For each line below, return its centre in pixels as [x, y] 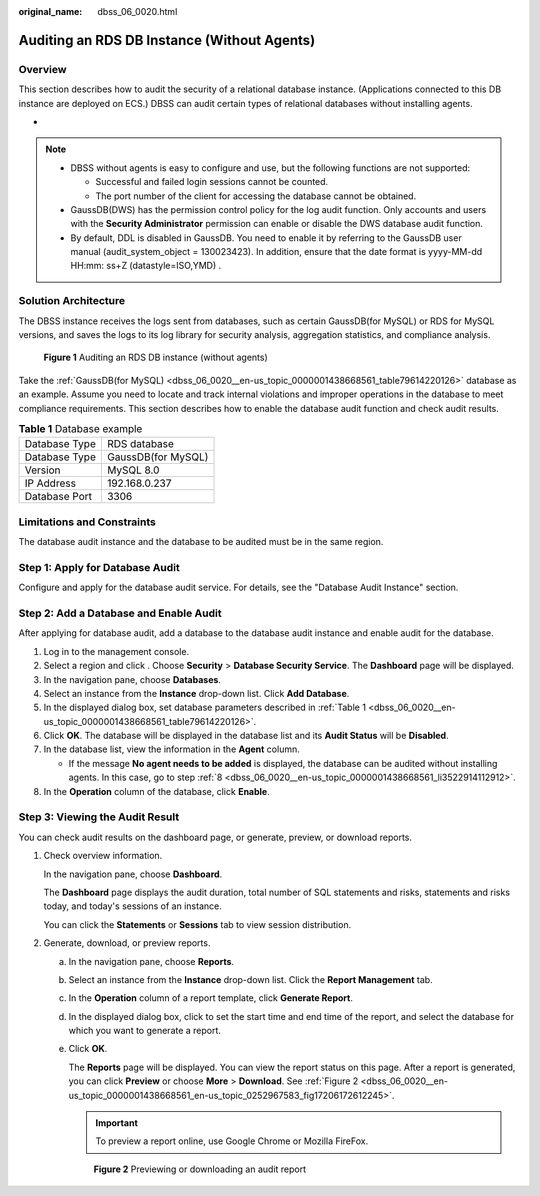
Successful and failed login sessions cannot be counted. [212, 182]
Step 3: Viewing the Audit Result [99, 817]
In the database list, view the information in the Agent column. [171, 749]
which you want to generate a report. [145, 1031]
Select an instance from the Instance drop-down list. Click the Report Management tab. [251, 979]
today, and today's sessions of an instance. [132, 906]
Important [117, 1123]
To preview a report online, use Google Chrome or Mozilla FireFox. [232, 1141]
